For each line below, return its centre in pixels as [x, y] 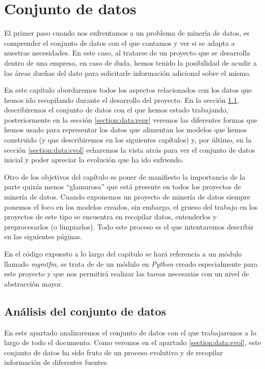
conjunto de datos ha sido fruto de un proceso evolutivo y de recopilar [114, 352]
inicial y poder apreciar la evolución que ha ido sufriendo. [94, 160]
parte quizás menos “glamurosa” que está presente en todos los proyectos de [123, 187]
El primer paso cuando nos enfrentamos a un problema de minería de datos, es [127, 33]
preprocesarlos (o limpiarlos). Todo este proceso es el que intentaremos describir [129, 226]
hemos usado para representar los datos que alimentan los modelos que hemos [126, 130]
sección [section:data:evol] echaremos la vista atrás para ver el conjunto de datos [130, 149]
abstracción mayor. [34, 283]
